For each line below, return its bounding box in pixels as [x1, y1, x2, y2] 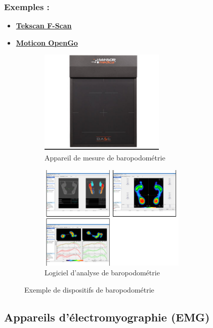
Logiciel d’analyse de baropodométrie [45, 267, 160, 278]
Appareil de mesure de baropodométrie [45, 152, 165, 162]
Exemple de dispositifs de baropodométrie [24, 284, 154, 295]
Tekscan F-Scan [16, 20, 72, 31]
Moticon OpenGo [16, 37, 78, 48]
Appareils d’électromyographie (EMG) [4, 309, 210, 324]
